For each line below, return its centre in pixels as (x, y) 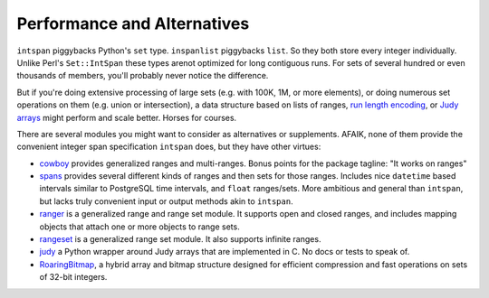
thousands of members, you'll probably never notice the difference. (143, 76)
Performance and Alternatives (133, 23)
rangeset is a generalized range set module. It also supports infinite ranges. (180, 239)
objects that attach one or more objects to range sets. (139, 227)
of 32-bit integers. (73, 277)
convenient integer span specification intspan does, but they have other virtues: (169, 147)
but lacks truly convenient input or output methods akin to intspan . (166, 201)
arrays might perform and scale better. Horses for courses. (127, 117)
